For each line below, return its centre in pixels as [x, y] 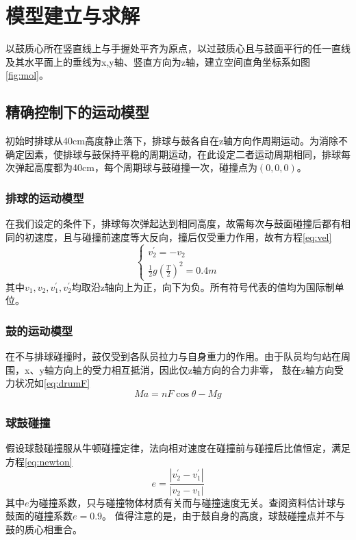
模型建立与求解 [73, 15]
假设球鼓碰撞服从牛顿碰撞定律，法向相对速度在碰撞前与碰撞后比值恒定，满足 [178, 448]
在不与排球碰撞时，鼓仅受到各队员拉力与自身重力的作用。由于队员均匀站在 [173, 356]
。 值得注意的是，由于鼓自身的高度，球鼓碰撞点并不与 [224, 516]
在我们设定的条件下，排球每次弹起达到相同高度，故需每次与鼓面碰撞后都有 [173, 223]
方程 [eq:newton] [39, 461]
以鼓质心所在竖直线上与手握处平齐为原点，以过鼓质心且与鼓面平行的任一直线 [178, 48]
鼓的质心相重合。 [44, 529]
